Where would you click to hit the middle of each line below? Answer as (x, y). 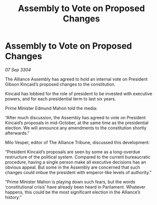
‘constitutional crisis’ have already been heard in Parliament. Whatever (75, 187)
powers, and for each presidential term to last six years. (61, 99)
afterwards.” (17, 133)
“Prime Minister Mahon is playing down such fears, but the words (70, 182)
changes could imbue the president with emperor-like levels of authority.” (78, 172)
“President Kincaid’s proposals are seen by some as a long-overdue (73, 152)
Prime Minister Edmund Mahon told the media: (51, 108)
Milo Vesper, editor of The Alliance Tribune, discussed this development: (78, 142)
